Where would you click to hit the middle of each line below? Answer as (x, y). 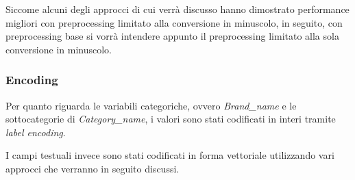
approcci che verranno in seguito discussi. (93, 168)
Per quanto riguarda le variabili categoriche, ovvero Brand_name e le (151, 105)
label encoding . (36, 132)
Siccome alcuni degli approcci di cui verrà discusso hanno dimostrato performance (177, 9)
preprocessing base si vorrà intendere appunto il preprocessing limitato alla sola (172, 36)
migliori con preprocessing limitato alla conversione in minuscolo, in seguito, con (174, 22)
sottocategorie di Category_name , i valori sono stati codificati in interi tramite (171, 119)
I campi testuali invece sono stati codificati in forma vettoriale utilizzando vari (170, 155)
